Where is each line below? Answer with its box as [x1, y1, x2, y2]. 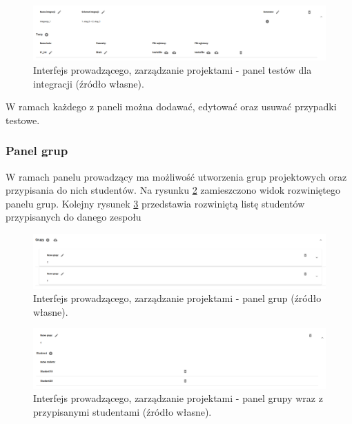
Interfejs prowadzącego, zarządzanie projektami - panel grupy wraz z [33, 391, 323, 405]
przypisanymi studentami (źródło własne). [33, 404, 212, 418]
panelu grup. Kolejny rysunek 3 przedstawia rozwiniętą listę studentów [6, 196, 305, 210]
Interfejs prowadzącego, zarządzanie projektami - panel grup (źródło [33, 291, 322, 305]
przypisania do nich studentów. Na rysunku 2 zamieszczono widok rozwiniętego [6, 183, 340, 197]
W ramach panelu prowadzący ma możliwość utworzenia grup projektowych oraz [6, 169, 347, 183]
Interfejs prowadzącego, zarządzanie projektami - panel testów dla [33, 63, 312, 77]
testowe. [6, 112, 40, 127]
